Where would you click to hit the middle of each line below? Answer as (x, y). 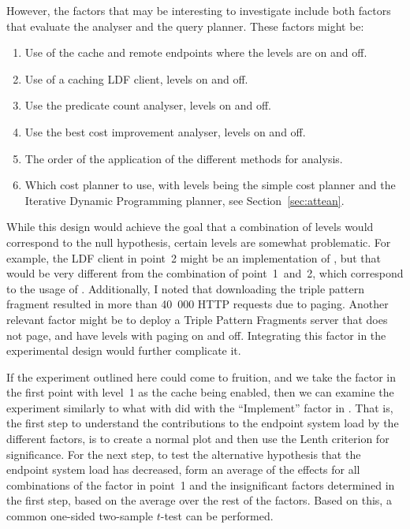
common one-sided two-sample (80, 516)
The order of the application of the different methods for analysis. (184, 158)
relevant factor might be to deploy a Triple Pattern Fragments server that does (197, 319)
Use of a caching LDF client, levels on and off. (136, 78)
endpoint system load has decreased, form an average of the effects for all (183, 469)
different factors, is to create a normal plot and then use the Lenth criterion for (198, 439)
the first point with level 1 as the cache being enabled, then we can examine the (200, 392)
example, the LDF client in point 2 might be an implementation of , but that (194, 257)
